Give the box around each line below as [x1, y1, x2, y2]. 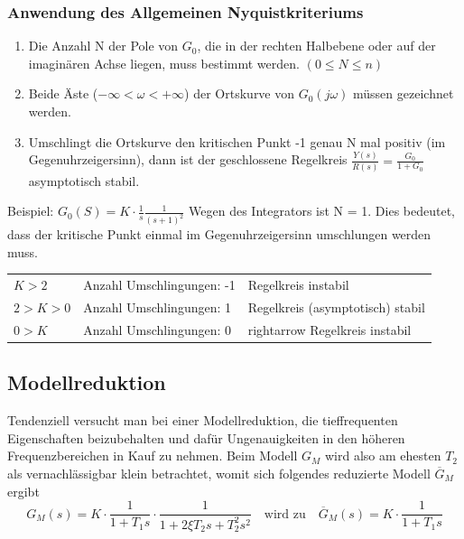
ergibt [7, 481, 40, 500]
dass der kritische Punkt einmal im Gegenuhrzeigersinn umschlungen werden [7, 225, 432, 244]
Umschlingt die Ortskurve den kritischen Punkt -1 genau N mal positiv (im [28, 132, 446, 151]
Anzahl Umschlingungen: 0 [83, 320, 232, 339]
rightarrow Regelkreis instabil [247, 320, 412, 339]
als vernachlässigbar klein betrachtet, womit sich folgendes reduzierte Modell [7, 463, 431, 482]
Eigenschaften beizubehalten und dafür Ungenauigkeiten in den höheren [7, 428, 405, 447]
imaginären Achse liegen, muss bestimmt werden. [28, 53, 300, 72]
